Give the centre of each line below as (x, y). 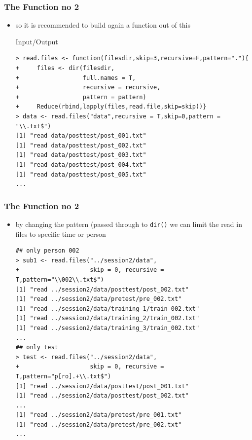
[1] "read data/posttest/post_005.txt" (81, 174)
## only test (37, 348)
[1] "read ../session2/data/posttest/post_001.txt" (102, 386)
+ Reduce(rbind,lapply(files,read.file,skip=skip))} (111, 107)
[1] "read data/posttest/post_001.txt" (81, 136)
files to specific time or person (61, 234)
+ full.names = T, (76, 78)
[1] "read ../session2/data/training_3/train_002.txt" (108, 328)
